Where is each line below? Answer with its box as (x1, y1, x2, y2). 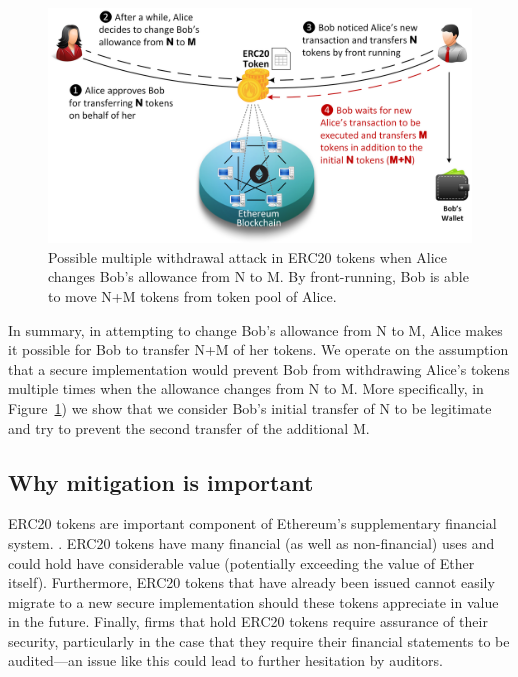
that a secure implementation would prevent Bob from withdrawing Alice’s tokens (8, 358, 510, 379)
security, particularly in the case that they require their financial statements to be (8, 630, 510, 651)
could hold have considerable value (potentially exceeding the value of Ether (8, 552, 475, 573)
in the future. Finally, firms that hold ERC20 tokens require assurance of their (8, 611, 488, 632)
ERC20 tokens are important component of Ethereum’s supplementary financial (8, 513, 497, 534)
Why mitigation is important (8, 466, 314, 497)
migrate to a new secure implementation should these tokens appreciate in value (8, 591, 499, 612)
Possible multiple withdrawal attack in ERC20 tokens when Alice (48, 246, 448, 267)
